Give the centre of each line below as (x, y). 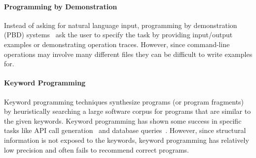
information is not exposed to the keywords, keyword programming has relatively (127, 140)
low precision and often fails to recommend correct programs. (96, 149)
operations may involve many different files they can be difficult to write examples (128, 54)
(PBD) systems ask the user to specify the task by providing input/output (118, 35)
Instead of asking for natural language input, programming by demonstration (121, 25)
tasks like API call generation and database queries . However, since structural (125, 130)
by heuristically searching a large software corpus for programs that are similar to (128, 111)
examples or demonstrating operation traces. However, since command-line (117, 44)
